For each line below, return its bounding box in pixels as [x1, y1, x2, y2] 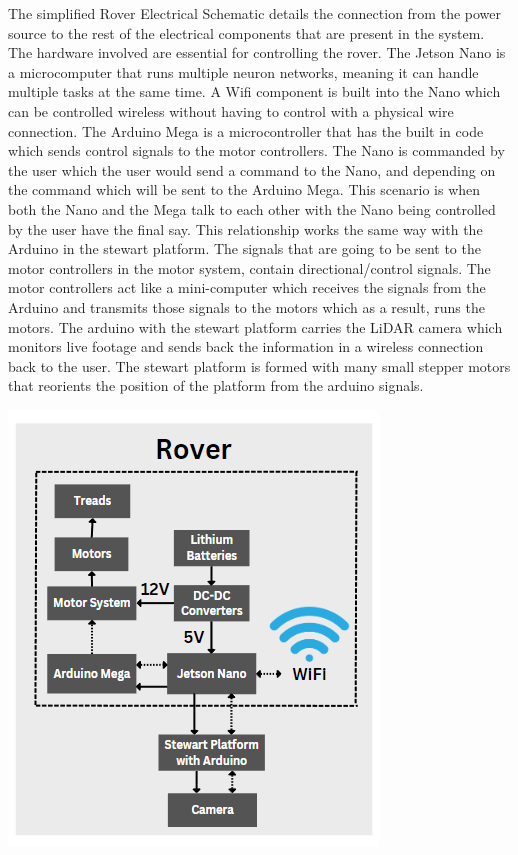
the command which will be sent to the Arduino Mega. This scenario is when [8, 179, 481, 200]
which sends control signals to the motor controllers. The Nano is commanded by [8, 140, 505, 161]
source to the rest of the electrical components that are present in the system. [8, 22, 485, 43]
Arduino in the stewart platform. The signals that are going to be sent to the [8, 238, 481, 259]
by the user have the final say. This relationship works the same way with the [8, 218, 483, 239]
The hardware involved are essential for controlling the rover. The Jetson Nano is [8, 42, 506, 63]
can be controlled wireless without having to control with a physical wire [8, 100, 454, 121]
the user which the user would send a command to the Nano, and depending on [8, 159, 496, 180]
